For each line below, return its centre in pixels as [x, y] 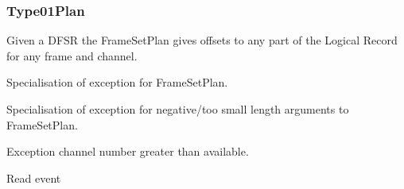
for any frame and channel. [72, 55]
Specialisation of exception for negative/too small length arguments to [178, 109]
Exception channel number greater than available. [128, 151]
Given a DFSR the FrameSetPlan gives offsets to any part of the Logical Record [202, 40]
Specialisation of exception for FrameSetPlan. [117, 82]
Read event [34, 177]
